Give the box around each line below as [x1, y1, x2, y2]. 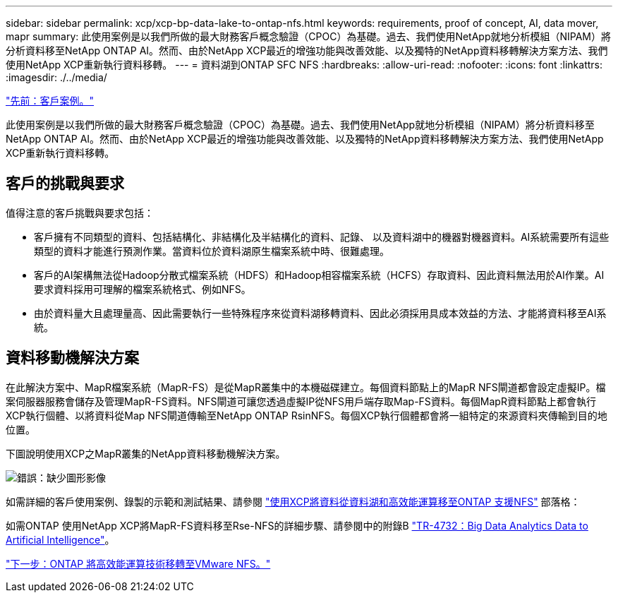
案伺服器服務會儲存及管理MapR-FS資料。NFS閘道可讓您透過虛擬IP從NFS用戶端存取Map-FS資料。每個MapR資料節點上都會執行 [6, 395, 596, 407]
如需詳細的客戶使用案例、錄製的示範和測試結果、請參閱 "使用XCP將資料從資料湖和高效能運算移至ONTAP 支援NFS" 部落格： [6, 495, 581, 508]
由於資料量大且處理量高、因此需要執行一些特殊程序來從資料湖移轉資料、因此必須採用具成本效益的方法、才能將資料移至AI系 [34, 306, 607, 319]
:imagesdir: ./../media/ [6, 71, 107, 83]
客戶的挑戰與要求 [6, 174, 124, 193]
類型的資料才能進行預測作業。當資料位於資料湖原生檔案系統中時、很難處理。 [34, 244, 389, 257]
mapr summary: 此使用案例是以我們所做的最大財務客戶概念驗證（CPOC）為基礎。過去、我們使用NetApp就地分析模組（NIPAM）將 [6, 30, 612, 42]
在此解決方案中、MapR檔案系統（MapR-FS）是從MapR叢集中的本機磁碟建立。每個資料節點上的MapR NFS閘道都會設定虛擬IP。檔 [6, 381, 606, 393]
